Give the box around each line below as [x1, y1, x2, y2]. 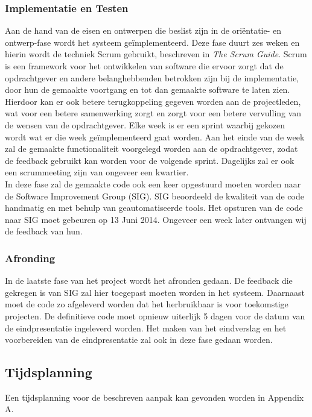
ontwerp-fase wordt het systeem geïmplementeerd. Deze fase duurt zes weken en [5, 36, 300, 48]
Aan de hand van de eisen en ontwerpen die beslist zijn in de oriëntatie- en [5, 24, 282, 37]
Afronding [5, 250, 56, 265]
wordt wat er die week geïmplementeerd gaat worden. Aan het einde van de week [5, 130, 305, 143]
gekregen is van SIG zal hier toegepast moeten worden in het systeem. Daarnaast [5, 286, 305, 298]
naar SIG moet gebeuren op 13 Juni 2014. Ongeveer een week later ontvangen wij [5, 213, 307, 225]
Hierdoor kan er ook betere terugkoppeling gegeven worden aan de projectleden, [5, 95, 301, 107]
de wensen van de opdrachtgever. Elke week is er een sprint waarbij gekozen [5, 118, 285, 131]
